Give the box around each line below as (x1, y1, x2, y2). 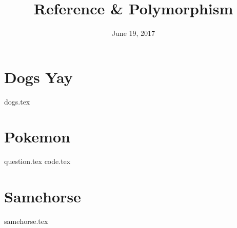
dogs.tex (4, 96, 30, 107)
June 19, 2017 (111, 28, 155, 38)
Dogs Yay (4, 66, 73, 87)
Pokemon (4, 126, 70, 147)
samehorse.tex (4, 216, 48, 226)
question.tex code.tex (4, 156, 71, 167)
